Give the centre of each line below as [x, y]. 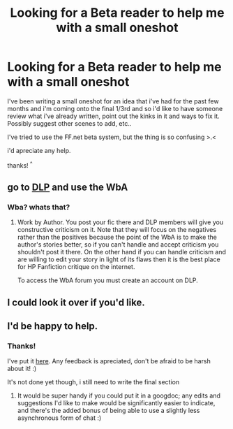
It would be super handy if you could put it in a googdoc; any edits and [119, 395]
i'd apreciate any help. [39, 150]
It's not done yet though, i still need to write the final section [93, 382]
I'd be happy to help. [53, 326]
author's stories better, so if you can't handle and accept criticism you [118, 245]
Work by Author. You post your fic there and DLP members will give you [120, 222]
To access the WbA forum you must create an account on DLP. [108, 280]
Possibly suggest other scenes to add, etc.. [69, 123]
